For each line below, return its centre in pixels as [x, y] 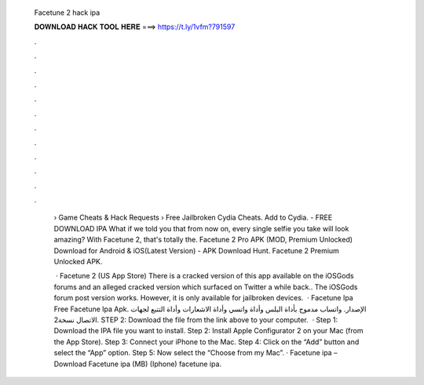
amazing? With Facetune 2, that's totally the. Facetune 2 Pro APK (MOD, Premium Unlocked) [203, 240]
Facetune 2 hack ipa [67, 13]
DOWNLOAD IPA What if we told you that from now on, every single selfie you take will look [201, 228]
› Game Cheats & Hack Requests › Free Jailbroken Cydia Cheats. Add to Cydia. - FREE [193, 218]
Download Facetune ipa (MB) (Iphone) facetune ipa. [138, 364]
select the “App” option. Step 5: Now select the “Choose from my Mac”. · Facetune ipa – [196, 353]
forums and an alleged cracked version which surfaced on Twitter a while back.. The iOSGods [206, 287]
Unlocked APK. [78, 262]
